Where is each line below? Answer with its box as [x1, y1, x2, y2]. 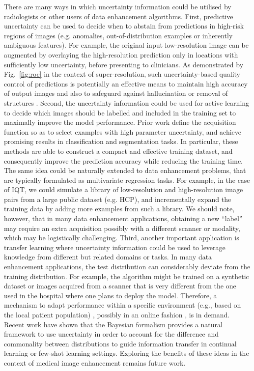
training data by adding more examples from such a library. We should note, [4, 203, 235, 214]
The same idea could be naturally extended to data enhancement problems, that [4, 165, 246, 175]
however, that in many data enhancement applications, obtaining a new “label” [4, 213, 243, 224]
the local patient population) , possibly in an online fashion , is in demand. [4, 310, 230, 319]
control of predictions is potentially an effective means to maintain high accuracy [4, 78, 248, 88]
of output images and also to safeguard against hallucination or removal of [4, 88, 228, 98]
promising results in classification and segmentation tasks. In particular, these [4, 136, 238, 146]
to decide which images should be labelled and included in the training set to [4, 107, 236, 117]
